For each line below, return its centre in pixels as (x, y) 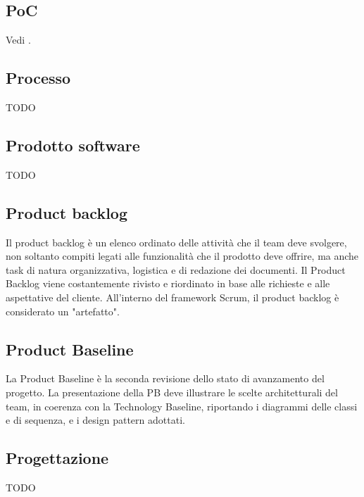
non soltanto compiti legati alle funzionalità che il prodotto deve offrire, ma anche (182, 256)
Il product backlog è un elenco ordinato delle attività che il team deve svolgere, (176, 242)
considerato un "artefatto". (63, 311)
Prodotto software (73, 145)
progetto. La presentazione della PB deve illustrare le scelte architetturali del (172, 392)
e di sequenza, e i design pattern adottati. (95, 420)
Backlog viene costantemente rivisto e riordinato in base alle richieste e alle (168, 283)
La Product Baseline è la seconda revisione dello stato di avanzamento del (165, 378)
